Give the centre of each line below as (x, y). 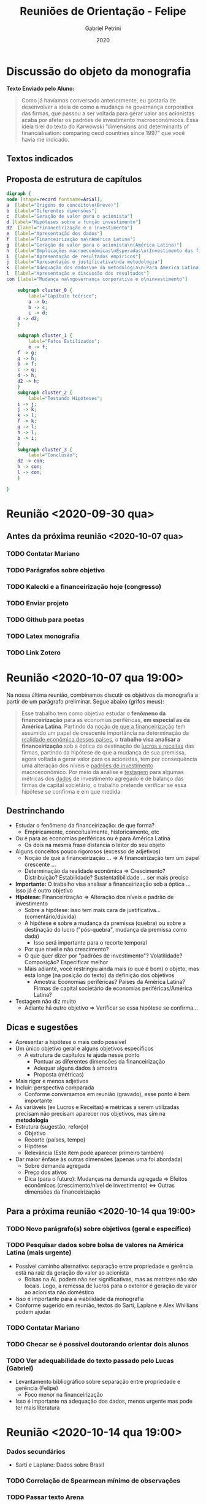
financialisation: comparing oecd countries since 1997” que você (103, 132)
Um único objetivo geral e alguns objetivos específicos (84, 1049)
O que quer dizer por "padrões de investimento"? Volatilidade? (103, 956)
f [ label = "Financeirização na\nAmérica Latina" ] (71, 239)
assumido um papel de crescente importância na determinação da (105, 733)
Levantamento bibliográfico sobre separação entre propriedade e (98, 1381)
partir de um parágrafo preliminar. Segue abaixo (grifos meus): (85, 701)
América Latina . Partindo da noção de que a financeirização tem (103, 726)
